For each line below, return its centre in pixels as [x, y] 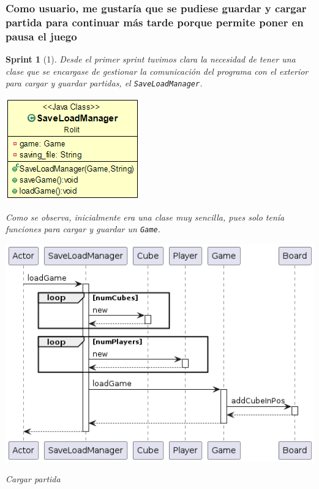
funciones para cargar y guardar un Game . [83, 229]
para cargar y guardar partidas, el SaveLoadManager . [104, 83]
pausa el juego [41, 36]
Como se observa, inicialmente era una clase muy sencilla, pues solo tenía [145, 217]
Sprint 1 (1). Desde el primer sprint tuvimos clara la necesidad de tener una [151, 59]
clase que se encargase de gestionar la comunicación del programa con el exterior [157, 71]
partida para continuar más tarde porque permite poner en [155, 22]
